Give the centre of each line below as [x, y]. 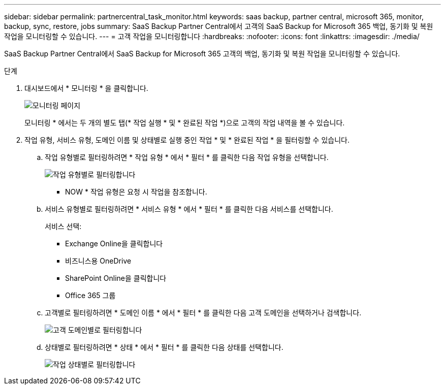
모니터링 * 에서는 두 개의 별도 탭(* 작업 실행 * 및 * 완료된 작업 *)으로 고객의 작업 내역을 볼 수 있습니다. [185, 123]
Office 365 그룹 [90, 295]
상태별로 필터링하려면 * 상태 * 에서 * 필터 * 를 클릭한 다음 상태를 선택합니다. [164, 347]
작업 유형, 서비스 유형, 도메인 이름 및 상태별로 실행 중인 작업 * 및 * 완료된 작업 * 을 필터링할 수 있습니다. [187, 140]
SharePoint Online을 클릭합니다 [116, 278]
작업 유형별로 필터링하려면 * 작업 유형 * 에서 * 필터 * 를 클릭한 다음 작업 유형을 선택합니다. [187, 157]
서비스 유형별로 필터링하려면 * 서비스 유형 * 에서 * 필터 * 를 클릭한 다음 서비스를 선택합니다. [189, 209]
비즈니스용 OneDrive [98, 261]
